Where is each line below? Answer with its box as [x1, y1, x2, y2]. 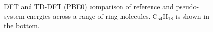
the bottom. [4, 20, 40, 31]
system [4, 11, 25, 21]
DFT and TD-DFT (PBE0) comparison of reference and [4, 1, 174, 11]
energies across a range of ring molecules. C [27, 11, 158, 21]
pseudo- [176, 1, 199, 11]
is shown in [175, 11, 209, 21]
